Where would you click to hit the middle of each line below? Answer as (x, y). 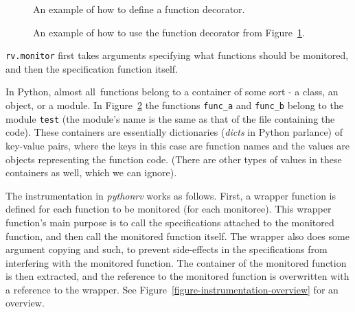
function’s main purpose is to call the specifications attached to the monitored (170, 222)
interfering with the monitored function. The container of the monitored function (176, 262)
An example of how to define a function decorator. (139, 9)
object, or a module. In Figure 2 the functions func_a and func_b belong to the (174, 105)
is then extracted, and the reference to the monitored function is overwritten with (177, 276)
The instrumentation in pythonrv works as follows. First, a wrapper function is (171, 195)
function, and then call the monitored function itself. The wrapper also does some (177, 236)
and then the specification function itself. (92, 68)
